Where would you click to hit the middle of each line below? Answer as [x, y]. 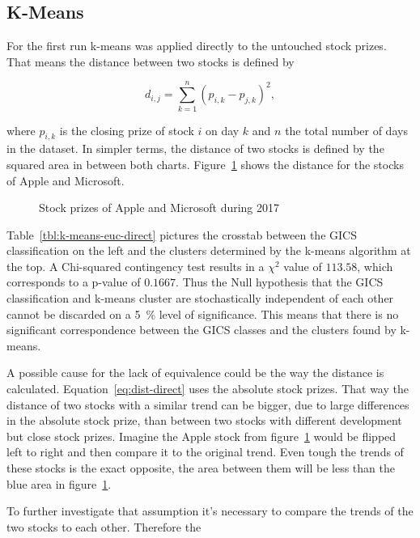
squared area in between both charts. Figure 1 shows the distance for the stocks [205, 164]
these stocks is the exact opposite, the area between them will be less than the [201, 468]
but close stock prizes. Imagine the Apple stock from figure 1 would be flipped [202, 436]
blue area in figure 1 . [59, 483]
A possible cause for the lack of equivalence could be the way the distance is [195, 373]
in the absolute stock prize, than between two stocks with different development [204, 420]
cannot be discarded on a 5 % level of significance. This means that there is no [203, 313]
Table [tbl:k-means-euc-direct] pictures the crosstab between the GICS [182, 234]
